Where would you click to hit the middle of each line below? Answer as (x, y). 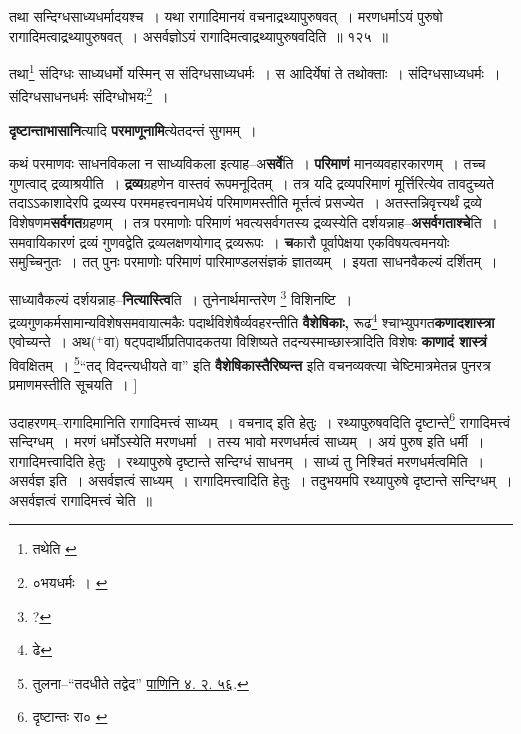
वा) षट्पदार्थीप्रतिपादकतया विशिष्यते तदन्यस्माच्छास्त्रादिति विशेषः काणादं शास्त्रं (295, 341)
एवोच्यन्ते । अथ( (52, 341)
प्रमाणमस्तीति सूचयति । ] (73, 384)
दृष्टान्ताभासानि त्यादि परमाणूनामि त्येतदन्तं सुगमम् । (133, 129)
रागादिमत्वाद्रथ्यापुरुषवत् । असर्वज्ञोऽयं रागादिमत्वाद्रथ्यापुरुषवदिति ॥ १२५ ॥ (198, 35)
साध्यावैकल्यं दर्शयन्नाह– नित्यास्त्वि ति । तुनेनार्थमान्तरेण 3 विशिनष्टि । (181, 297)
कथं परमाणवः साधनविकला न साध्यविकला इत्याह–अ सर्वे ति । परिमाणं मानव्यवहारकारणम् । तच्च (247, 163)
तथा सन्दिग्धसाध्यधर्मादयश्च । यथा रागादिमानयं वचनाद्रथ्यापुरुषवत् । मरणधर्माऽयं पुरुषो (226, 16)
